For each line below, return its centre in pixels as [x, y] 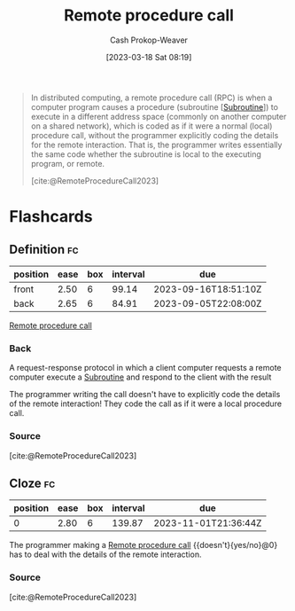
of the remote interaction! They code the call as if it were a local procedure [145, 403]
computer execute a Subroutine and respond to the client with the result [140, 377]
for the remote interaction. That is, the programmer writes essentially [156, 145]
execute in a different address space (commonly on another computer [159, 116]
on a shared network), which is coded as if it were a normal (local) [151, 126]
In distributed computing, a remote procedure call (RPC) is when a [151, 98]
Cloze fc [32, 483]
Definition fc [44, 249]
